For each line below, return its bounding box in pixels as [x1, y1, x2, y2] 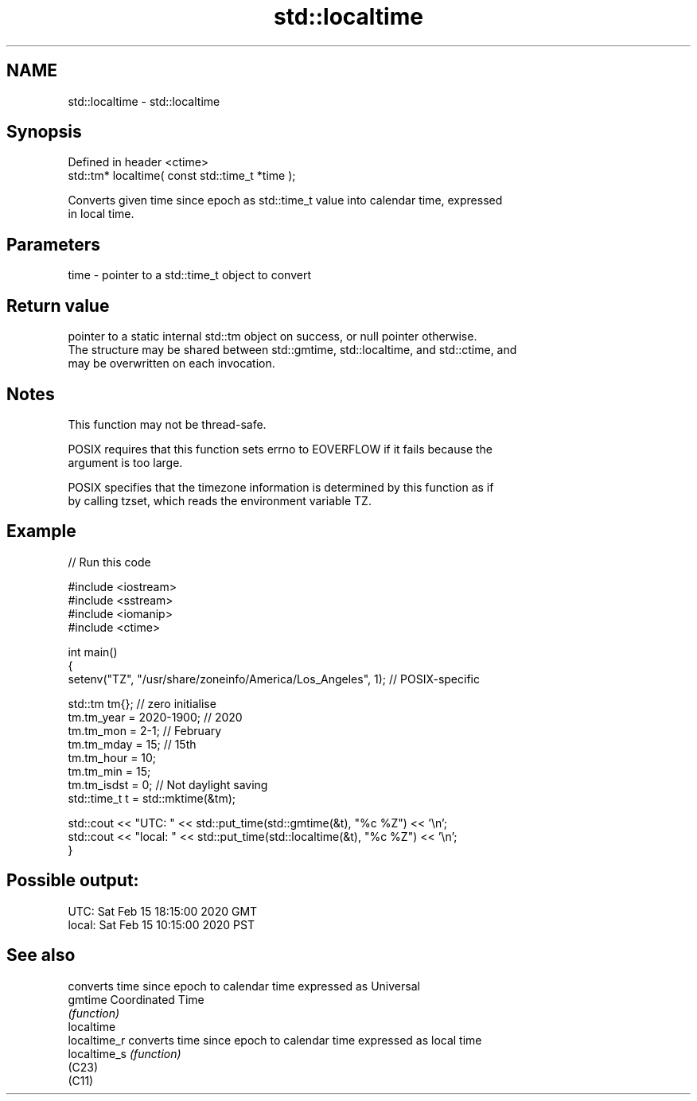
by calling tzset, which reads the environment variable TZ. [68, 493, 372, 508]
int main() [68, 644, 118, 659]
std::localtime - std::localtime [68, 94, 220, 108]
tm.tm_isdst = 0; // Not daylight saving [68, 777, 268, 792]
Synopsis [6, 122, 82, 142]
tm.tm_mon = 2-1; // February [68, 723, 222, 737]
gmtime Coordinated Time [68, 992, 204, 1006]
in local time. [68, 207, 134, 221]
